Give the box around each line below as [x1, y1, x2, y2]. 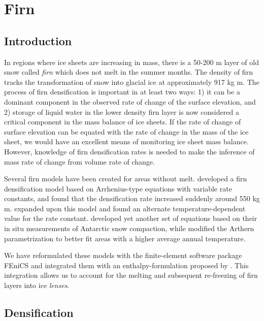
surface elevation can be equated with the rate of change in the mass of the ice [4, 126, 249, 137]
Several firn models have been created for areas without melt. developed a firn [4, 173, 247, 184]
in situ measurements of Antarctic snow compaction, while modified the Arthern [4, 223, 254, 234]
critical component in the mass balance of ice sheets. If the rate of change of [4, 116, 241, 127]
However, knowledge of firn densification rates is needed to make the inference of [4, 146, 255, 156]
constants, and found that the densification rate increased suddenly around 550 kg [4, 193, 260, 204]
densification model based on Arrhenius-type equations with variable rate [4, 183, 232, 194]
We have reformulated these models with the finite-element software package [4, 250, 242, 261]
